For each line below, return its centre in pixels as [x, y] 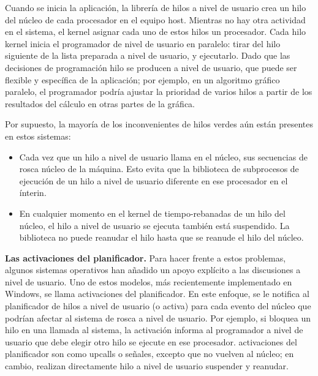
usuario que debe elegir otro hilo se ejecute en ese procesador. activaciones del [151, 341]
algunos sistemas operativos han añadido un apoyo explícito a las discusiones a [153, 270]
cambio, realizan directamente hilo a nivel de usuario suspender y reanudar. [147, 366]
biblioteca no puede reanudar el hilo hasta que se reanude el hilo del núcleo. [161, 237]
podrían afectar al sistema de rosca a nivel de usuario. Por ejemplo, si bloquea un [158, 318]
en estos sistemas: [38, 136]
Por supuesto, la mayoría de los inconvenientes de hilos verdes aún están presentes [159, 124]
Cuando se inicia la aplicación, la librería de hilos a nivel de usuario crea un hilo [156, 7]
